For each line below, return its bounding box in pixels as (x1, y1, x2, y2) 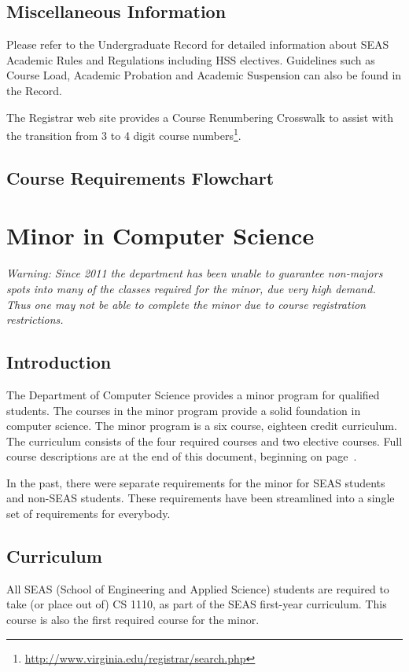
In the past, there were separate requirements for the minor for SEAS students (6, 474, 385, 490)
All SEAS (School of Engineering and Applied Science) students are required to (6, 580, 389, 597)
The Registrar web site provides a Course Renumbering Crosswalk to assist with (6, 108, 394, 125)
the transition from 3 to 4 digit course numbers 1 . (6, 125, 241, 143)
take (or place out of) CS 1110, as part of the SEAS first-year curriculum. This (6, 596, 387, 612)
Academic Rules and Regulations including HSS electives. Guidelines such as (6, 51, 375, 68)
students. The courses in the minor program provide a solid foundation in (6, 402, 361, 418)
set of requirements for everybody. (6, 505, 171, 522)
